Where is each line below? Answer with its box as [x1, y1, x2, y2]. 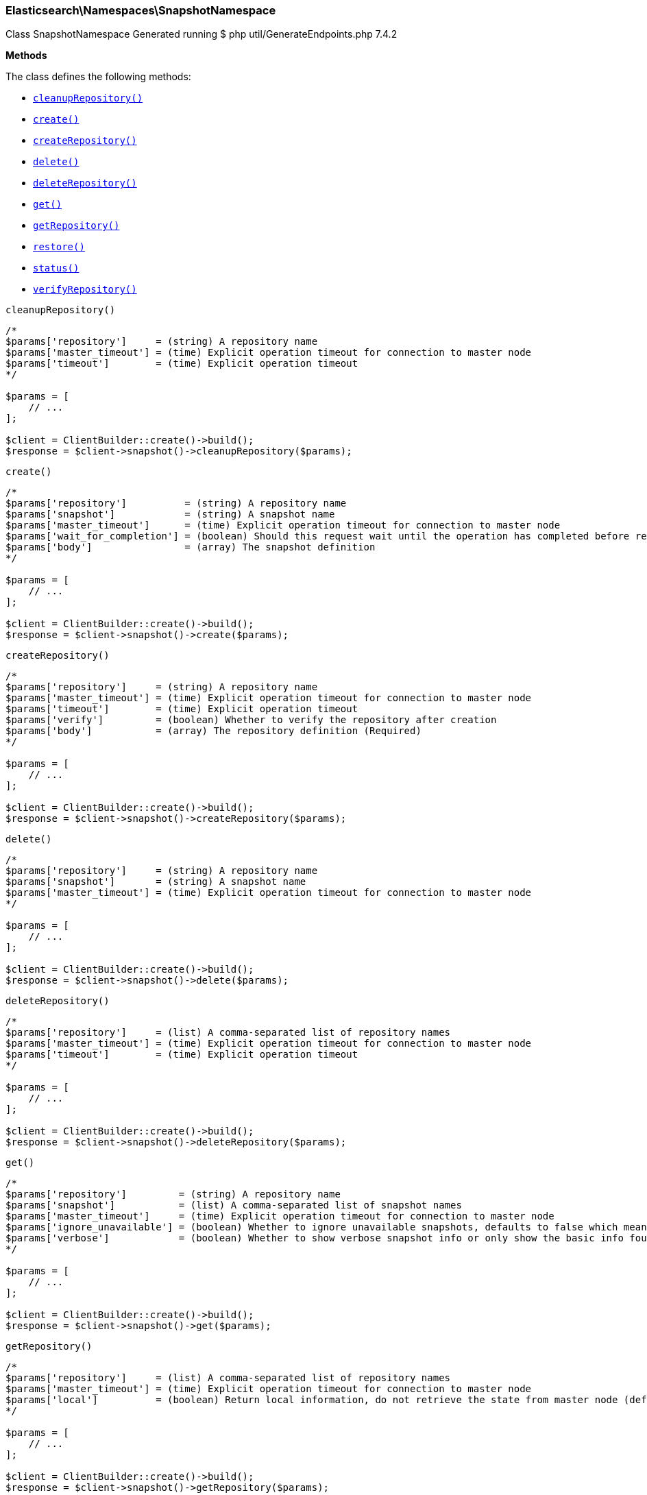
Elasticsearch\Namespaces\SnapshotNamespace [5, 3, 276, 17]
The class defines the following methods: [5, 71, 191, 83]
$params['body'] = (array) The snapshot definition [5, 542, 376, 553]
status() [33, 263, 80, 274]
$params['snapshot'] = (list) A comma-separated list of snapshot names [5, 1200, 462, 1211]
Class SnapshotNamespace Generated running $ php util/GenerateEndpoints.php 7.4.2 [5, 28, 398, 40]
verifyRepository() [33, 284, 137, 295]
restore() [33, 241, 85, 253]
